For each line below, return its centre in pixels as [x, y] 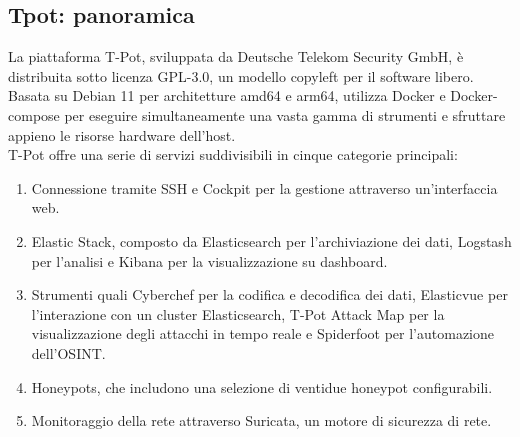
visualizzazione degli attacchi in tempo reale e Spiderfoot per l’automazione [262, 333]
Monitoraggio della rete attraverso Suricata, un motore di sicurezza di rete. [261, 420]
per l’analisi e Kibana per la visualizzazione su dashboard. [209, 260]
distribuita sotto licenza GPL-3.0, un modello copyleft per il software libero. [241, 75]
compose [34, 114]
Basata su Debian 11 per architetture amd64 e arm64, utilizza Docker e [227, 95]
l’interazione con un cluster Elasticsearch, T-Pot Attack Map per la [238, 313]
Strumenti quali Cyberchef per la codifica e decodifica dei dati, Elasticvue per [269, 294]
